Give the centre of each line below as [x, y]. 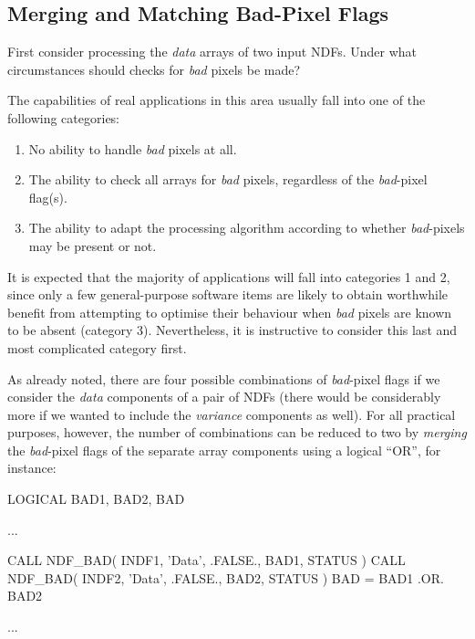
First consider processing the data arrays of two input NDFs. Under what [212, 52]
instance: [32, 468]
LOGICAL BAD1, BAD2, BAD [96, 499]
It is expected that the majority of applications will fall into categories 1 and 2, [229, 276]
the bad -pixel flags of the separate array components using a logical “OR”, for [224, 450]
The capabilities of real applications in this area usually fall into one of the [217, 100]
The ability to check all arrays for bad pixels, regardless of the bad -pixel [228, 179]
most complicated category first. [97, 347]
